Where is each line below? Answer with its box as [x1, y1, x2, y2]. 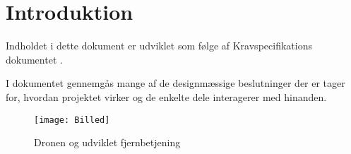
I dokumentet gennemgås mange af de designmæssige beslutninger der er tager [6, 76, 345, 90]
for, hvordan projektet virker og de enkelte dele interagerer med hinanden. [6, 89, 327, 104]
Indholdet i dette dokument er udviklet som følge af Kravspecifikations [6, 38, 312, 53]
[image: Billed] [34, 114, 110, 125]
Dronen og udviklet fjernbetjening [34, 135, 181, 150]
